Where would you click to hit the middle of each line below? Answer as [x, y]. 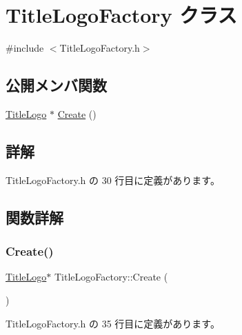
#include [25, 48]
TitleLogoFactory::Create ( [111, 277]
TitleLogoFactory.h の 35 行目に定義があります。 [113, 323]
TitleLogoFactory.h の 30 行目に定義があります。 [113, 180]
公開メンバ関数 [56, 85]
